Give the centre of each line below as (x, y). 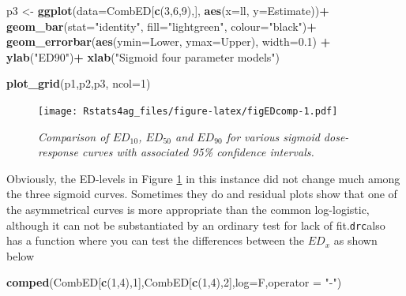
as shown (355, 240)
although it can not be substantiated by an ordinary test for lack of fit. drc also (196, 225)
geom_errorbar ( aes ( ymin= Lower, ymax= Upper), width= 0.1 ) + (169, 41)
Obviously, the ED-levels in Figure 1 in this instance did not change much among (203, 178)
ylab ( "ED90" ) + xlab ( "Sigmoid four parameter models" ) (143, 56)
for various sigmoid (273, 136)
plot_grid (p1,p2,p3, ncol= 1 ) (79, 83)
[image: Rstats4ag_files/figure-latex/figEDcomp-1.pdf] (188, 111)
